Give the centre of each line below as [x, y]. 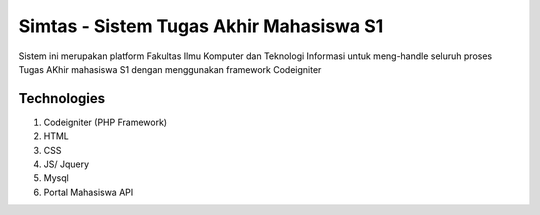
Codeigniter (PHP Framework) [105, 122]
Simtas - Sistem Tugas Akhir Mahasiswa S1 [201, 26]
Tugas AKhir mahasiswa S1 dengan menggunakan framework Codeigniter [170, 69]
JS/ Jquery [66, 164]
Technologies [62, 98]
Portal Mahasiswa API [88, 192]
